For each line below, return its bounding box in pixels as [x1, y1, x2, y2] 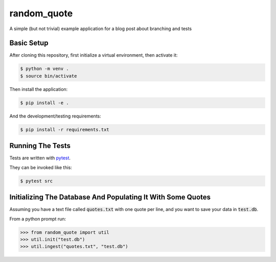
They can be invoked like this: [9, 164, 73, 171]
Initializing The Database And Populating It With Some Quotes [9, 193, 211, 202]
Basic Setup [9, 39, 49, 47]
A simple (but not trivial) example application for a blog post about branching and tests [9, 26, 192, 32]
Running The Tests [9, 141, 71, 150]
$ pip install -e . [20, 100, 69, 106]
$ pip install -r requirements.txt [20, 127, 109, 132]
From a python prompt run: [9, 216, 66, 222]
